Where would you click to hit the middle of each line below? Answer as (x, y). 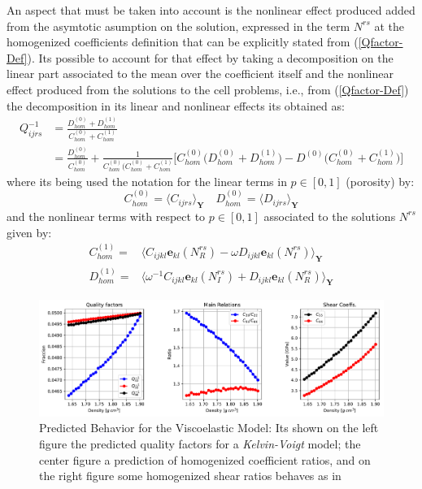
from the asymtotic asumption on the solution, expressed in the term (178, 26)
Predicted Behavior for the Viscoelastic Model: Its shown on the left (209, 428)
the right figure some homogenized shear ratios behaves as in (190, 476)
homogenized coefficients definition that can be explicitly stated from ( (183, 42)
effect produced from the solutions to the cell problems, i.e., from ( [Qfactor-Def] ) (208, 89)
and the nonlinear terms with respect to (106, 216)
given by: (29, 232)
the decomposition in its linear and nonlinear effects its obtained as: (176, 105)
